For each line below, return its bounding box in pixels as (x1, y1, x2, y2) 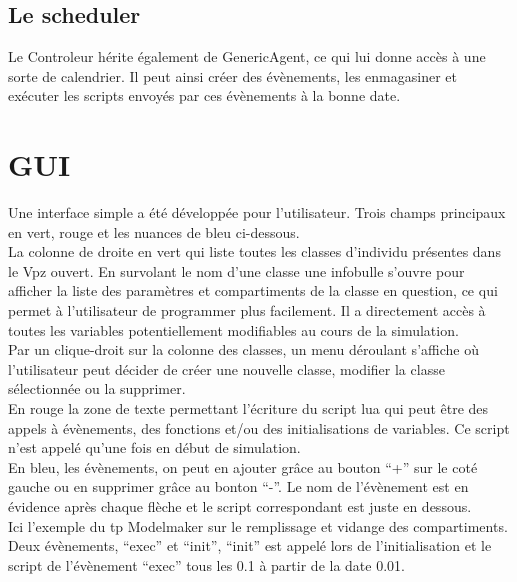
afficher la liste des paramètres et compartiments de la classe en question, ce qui (8, 280, 498, 301)
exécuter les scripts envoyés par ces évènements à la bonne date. (8, 85, 401, 106)
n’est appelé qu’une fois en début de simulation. (8, 437, 301, 458)
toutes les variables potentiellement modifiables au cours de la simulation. (8, 319, 459, 340)
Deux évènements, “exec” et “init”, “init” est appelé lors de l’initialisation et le (8, 535, 492, 556)
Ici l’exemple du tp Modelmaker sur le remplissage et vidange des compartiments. (8, 515, 508, 536)
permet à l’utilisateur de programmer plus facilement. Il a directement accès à (8, 300, 486, 321)
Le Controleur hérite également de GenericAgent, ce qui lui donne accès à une (8, 46, 486, 67)
